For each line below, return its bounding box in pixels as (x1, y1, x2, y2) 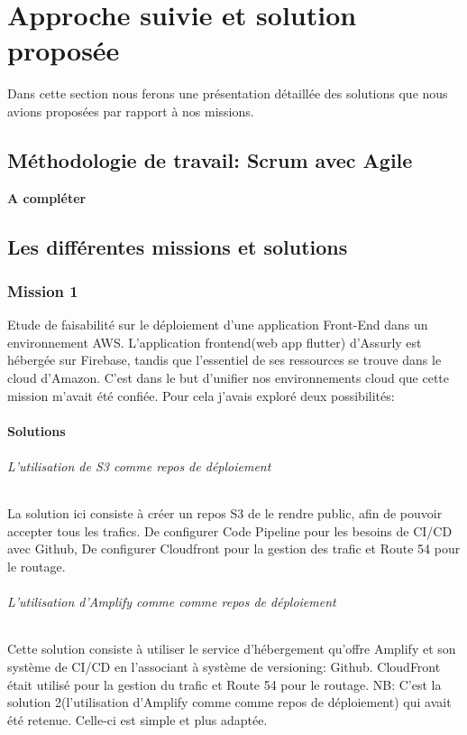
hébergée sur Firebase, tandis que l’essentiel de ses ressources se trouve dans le (7, 350, 442, 369)
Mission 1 (7, 280, 78, 302)
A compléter (7, 188, 87, 207)
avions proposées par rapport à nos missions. (7, 101, 254, 120)
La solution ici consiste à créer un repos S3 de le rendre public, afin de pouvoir (7, 504, 443, 523)
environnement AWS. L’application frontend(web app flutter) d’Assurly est (7, 332, 422, 351)
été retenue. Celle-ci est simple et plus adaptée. (7, 710, 268, 729)
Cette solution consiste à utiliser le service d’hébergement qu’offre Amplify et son (7, 639, 456, 658)
